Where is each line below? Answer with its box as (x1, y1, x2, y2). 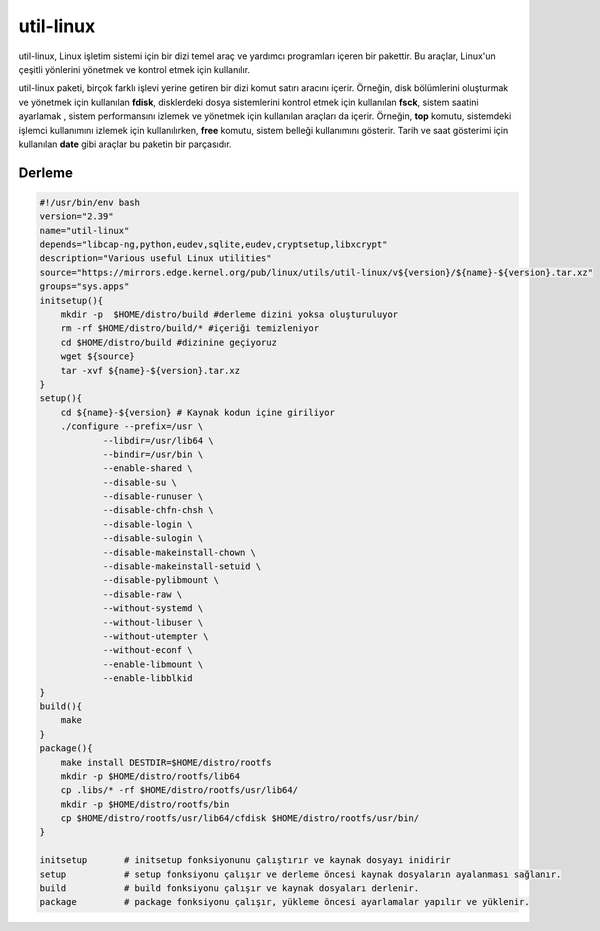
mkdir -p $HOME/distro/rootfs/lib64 (60, 770, 240, 782)
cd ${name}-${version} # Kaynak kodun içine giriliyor (60, 406, 335, 418)
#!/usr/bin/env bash (39, 196, 140, 208)
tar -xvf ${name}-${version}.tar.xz (60, 365, 240, 376)
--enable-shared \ (102, 463, 194, 474)
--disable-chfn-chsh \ (102, 505, 214, 516)
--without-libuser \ (102, 616, 204, 628)
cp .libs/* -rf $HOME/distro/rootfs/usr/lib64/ (60, 785, 299, 796)
